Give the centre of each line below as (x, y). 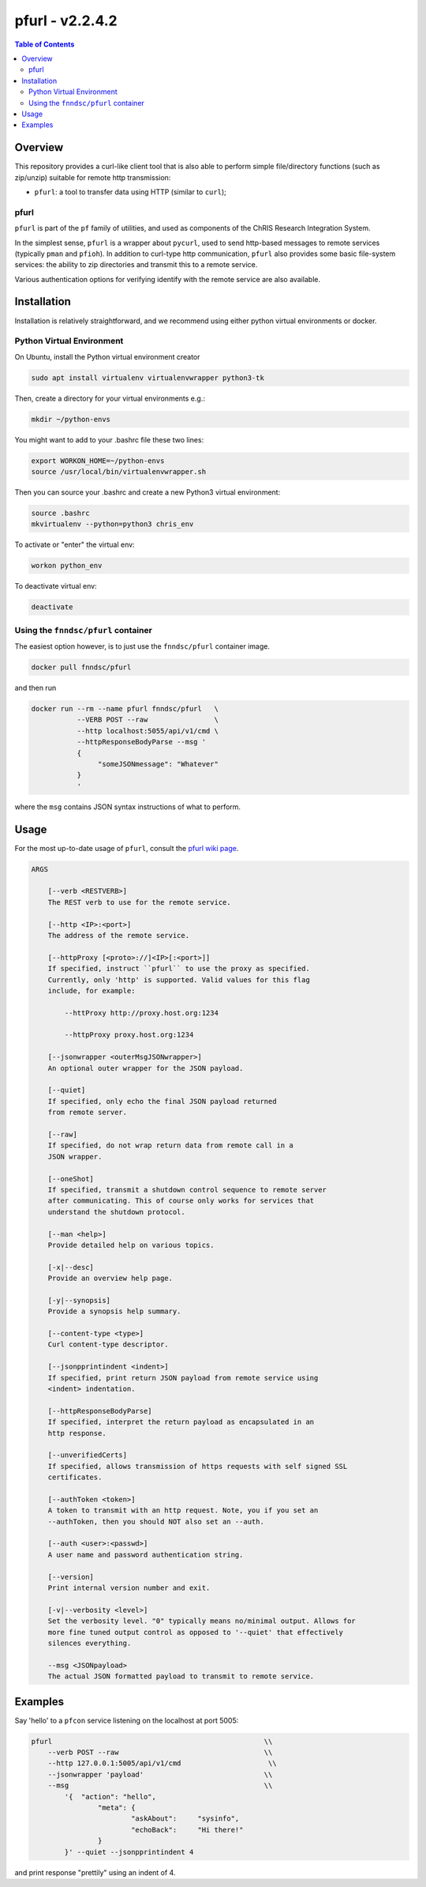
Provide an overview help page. (110, 1279)
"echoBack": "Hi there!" (187, 1830)
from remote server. (88, 1113)
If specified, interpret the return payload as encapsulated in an (181, 1422)
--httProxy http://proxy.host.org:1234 (141, 1013)
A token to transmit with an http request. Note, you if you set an (183, 1510)
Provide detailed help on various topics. (131, 1245)
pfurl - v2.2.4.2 (66, 21)
